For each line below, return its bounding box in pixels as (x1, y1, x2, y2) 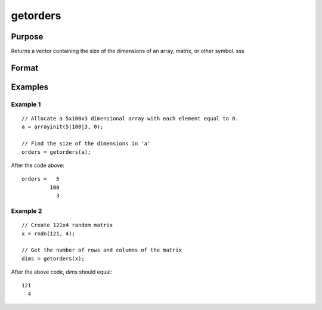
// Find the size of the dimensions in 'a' (21, 140, 151, 147)
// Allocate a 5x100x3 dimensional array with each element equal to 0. (21, 115, 239, 122)
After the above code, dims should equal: (11, 268, 113, 275)
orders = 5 (21, 176, 60, 182)
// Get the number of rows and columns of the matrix (21, 247, 182, 253)
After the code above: (11, 162, 65, 169)
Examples (11, 82, 49, 92)
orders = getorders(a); (21, 148, 91, 155)
